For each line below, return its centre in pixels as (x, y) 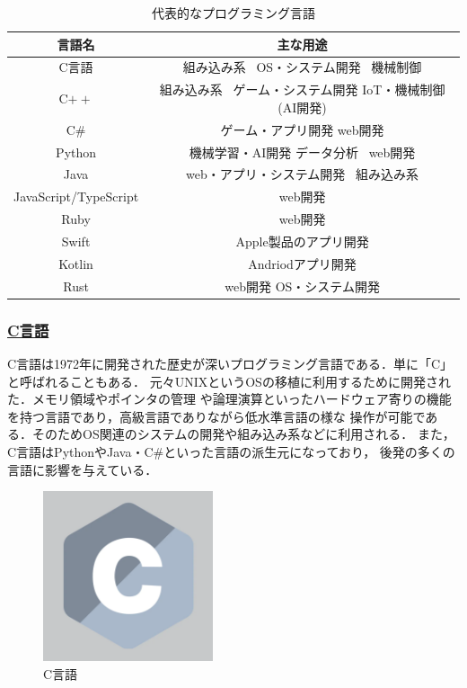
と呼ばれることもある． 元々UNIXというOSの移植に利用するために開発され (229, 381)
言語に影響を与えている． (83, 469)
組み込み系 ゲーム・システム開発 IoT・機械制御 (302, 89)
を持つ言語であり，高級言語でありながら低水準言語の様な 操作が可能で (216, 416)
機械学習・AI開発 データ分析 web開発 (302, 152)
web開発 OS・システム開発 (302, 286)
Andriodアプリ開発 (302, 263)
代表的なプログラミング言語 (233, 13)
